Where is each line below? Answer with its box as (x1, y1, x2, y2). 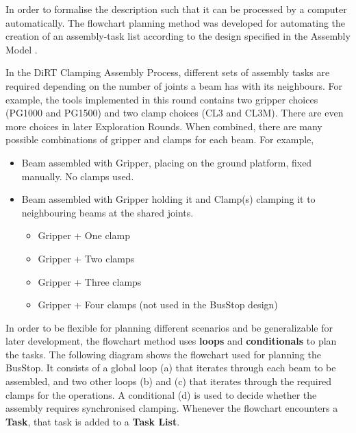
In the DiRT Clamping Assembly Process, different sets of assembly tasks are (5, 65, 330, 79)
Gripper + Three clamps (38, 274, 142, 288)
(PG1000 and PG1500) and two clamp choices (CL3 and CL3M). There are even (5, 106, 344, 120)
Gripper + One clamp (38, 228, 130, 243)
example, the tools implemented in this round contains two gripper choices (5, 92, 318, 106)
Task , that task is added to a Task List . (5, 414, 180, 428)
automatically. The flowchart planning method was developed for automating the (5, 15, 346, 29)
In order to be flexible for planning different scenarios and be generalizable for (5, 320, 333, 334)
